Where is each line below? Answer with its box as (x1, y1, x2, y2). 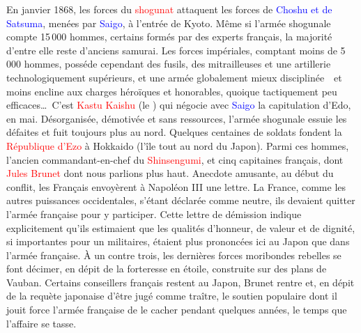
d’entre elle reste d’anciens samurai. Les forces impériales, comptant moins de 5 (6, 42, 346, 57)
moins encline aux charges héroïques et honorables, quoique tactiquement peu (6, 84, 337, 98)
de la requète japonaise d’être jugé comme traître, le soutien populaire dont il (6, 288, 337, 303)
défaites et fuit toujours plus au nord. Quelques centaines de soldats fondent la (6, 125, 342, 139)
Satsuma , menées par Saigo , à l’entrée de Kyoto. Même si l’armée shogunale (6, 15, 331, 30)
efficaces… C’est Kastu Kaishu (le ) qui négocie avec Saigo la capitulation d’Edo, (6, 98, 351, 112)
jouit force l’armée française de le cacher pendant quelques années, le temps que (6, 302, 347, 317)
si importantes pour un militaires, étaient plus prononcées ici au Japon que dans (6, 234, 350, 249)
